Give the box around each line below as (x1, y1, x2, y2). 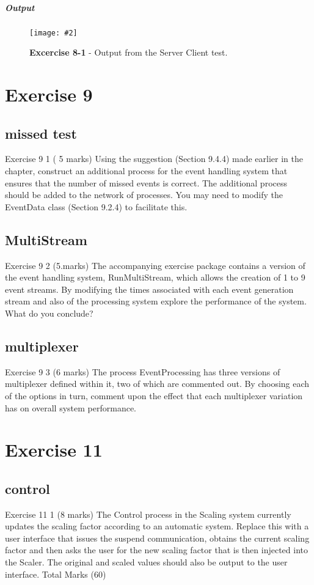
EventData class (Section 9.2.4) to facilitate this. (5, 200, 188, 213)
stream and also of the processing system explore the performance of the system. (5, 295, 307, 307)
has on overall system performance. (5, 401, 136, 414)
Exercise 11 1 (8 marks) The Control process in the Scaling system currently (5, 507, 291, 520)
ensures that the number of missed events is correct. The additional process (5, 176, 287, 189)
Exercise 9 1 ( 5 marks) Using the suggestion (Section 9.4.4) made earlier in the (5, 152, 303, 165)
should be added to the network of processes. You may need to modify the (5, 188, 283, 201)
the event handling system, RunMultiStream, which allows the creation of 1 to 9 (5, 271, 305, 284)
